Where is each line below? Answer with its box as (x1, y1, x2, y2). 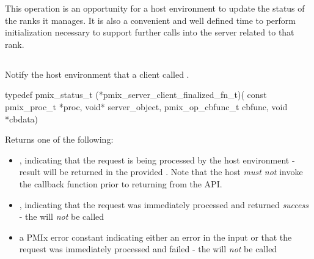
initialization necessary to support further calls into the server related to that (5, 26, 294, 39)
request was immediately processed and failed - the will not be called (19, 242, 277, 255)
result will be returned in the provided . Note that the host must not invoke (19, 165, 303, 178)
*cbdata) (5, 112, 38, 125)
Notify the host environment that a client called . (5, 67, 189, 80)
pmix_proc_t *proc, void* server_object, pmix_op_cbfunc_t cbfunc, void (5, 100, 288, 113)
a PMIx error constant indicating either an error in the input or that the (19, 230, 292, 243)
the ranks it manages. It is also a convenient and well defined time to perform (5, 13, 296, 26)
